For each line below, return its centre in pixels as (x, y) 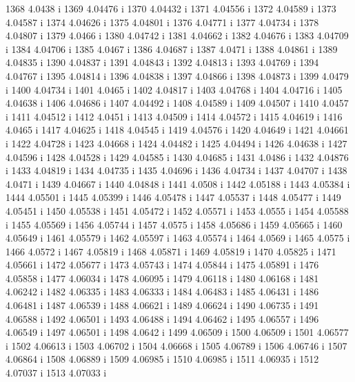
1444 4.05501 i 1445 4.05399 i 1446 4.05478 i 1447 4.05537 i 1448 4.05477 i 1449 (173, 197)
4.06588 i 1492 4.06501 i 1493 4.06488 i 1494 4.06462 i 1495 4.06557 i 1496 (162, 318)
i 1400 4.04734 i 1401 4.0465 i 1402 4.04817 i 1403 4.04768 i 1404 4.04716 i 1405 (174, 89)
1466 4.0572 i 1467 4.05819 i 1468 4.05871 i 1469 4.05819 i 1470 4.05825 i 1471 (171, 251)
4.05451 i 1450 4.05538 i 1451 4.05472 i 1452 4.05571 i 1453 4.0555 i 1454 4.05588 (177, 210)
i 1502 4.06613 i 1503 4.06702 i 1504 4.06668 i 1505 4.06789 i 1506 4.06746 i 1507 (176, 345)
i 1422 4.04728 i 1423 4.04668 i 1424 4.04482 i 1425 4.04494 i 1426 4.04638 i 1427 (176, 143)
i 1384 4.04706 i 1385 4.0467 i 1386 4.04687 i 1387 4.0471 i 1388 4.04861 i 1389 (172, 49)
